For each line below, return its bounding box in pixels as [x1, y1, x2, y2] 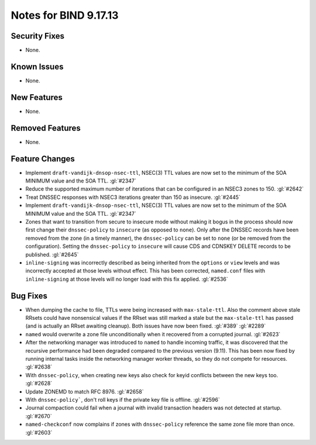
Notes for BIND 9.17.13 [11, 9, 119, 22]
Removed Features [11, 123, 81, 133]
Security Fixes [11, 31, 64, 41]
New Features [11, 92, 63, 102]
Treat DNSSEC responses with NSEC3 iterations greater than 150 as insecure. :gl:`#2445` [25, 194, 241, 201]
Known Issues [11, 61, 64, 71]
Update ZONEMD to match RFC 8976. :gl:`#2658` [25, 388, 144, 395]
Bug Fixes [11, 291, 48, 301]
